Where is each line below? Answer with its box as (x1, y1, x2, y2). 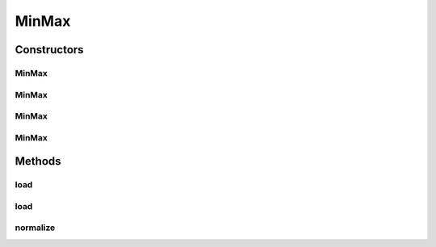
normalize (15, 222, 56, 233)
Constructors (15, 43, 84, 57)
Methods (15, 154, 61, 169)
